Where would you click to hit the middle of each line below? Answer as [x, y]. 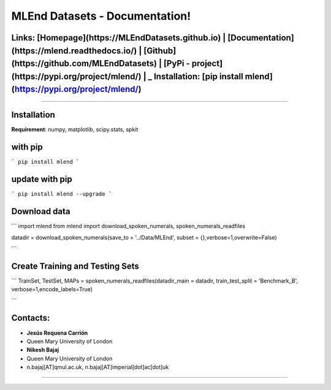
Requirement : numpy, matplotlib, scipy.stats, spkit [75, 129]
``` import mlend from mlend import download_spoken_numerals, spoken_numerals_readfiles [128, 226]
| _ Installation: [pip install [193, 76]
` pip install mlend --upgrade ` [62, 194]
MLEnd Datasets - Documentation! [101, 16]
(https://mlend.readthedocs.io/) [74, 51]
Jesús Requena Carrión [57, 333]
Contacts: [31, 318]
